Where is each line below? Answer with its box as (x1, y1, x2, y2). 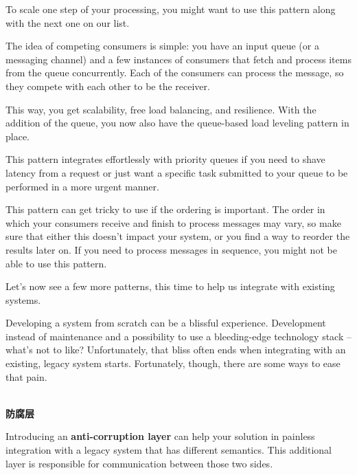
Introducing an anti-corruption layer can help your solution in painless (5, 429, 315, 443)
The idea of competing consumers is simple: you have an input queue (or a (5, 38, 319, 53)
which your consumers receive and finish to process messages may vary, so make (5, 215, 341, 230)
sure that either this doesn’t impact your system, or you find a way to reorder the (5, 229, 350, 243)
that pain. (5, 369, 47, 384)
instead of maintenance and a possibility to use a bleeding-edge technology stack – (5, 329, 352, 343)
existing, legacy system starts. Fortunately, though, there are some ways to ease (5, 356, 341, 371)
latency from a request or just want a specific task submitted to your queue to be (5, 165, 348, 179)
